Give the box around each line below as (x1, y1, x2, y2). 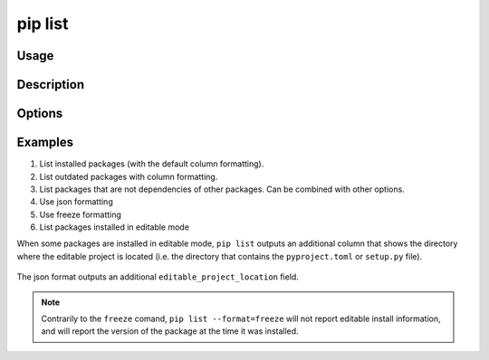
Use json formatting (39, 196, 113, 207)
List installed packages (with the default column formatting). (39, 158, 264, 169)
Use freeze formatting (39, 209, 122, 220)
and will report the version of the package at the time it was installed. (41, 326, 299, 336)
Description (16, 77, 85, 92)
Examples (16, 135, 74, 150)
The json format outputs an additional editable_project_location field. (16, 271, 299, 282)
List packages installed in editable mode (39, 222, 190, 232)
